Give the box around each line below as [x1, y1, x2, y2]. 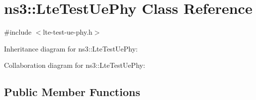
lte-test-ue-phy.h [43, 27, 92, 37]
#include [4, 27, 32, 37]
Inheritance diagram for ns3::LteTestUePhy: [4, 43, 138, 53]
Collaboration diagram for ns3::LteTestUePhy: [4, 60, 145, 70]
